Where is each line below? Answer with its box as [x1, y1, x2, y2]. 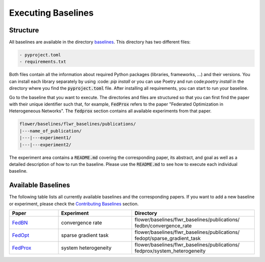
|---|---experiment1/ [19, 135, 72, 141]
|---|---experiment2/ [19, 142, 72, 147]
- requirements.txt [19, 59, 66, 65]
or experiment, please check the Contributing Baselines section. [9, 201, 139, 207]
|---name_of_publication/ [19, 128, 82, 133]
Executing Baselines [9, 7, 94, 18]
